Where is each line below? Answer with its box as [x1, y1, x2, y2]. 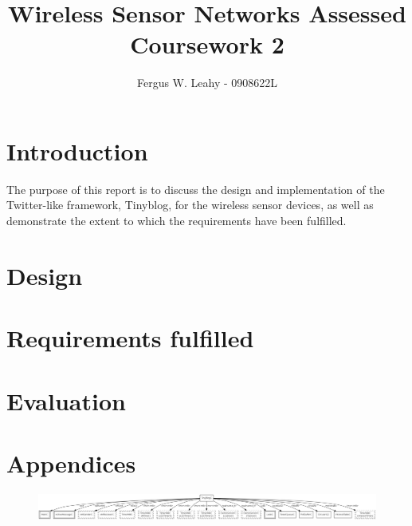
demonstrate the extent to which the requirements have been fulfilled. [6, 212, 347, 229]
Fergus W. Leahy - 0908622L [136, 74, 278, 91]
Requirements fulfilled [6, 322, 254, 354]
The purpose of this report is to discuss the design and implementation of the [6, 180, 385, 197]
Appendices [6, 446, 136, 479]
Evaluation [6, 384, 126, 417]
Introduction [6, 134, 148, 167]
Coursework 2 [130, 28, 284, 61]
